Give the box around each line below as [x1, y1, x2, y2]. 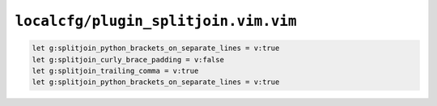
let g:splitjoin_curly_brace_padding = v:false [32, 55, 224, 64]
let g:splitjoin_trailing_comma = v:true [32, 66, 199, 75]
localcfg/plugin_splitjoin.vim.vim [15, 12, 297, 30]
